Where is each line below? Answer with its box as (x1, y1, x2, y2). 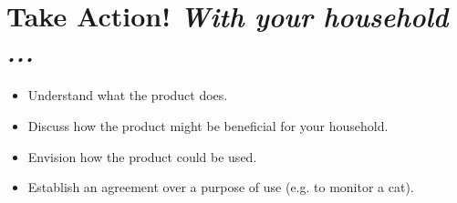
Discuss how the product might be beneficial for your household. (27, 116, 389, 135)
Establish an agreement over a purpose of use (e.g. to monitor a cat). (27, 178, 414, 197)
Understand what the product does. (27, 86, 228, 105)
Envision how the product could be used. (27, 147, 257, 166)
